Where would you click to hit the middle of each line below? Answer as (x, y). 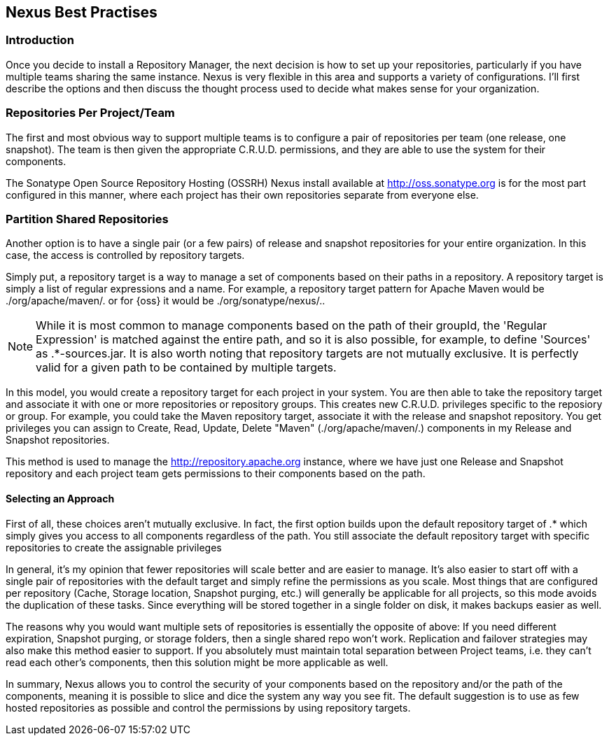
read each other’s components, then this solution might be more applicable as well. (197, 662)
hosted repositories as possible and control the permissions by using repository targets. (208, 707)
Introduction (40, 40)
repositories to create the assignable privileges (114, 547)
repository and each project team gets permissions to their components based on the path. (216, 474)
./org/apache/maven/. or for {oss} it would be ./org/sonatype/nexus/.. (166, 301)
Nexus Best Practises (82, 12)
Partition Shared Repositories (87, 219)
